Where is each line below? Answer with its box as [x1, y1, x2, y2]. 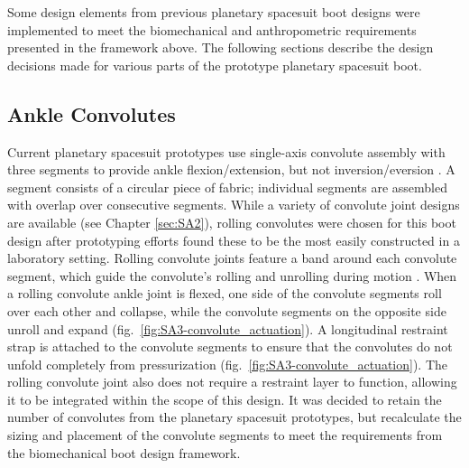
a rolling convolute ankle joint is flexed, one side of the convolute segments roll [7, 284, 442, 303]
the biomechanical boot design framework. [7, 443, 241, 462]
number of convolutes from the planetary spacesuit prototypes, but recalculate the [7, 407, 462, 426]
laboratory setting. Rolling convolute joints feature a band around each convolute [7, 248, 457, 267]
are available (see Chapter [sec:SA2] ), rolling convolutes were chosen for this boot [7, 212, 456, 231]
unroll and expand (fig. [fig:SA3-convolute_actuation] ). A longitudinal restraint [7, 319, 448, 338]
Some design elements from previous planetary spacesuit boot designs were [7, 3, 420, 21]
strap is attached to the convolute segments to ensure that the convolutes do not [7, 337, 453, 356]
